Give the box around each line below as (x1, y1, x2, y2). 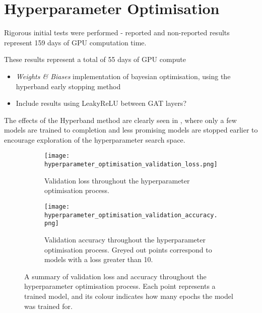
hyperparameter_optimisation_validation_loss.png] (44, 161, 218, 168)
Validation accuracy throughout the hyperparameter (44, 234, 206, 244)
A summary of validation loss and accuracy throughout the (24, 271, 207, 281)
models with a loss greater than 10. (44, 254, 153, 265)
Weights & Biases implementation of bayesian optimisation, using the (16, 71, 231, 81)
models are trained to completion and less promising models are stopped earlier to (4, 124, 258, 135)
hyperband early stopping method (16, 81, 121, 91)
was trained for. (24, 300, 73, 311)
